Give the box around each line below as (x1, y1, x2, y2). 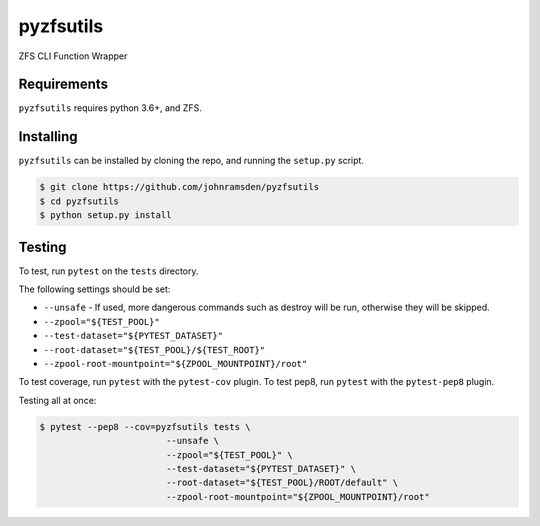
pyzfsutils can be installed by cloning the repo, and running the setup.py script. (18, 155, 365, 167)
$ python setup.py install (39, 210, 172, 221)
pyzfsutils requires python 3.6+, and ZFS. (18, 102, 202, 114)
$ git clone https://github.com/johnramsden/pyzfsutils (39, 181, 320, 193)
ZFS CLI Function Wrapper (18, 50, 128, 62)
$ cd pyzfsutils (39, 195, 120, 207)
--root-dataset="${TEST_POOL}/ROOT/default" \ (165, 477, 399, 489)
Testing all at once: (18, 394, 97, 406)
